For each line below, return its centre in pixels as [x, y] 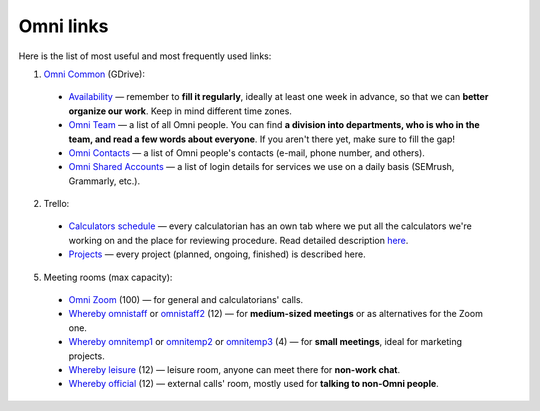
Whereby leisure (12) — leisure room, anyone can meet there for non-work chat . [234, 369]
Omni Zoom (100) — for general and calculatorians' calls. [186, 300]
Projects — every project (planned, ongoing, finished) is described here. [217, 254]
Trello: [56, 204]
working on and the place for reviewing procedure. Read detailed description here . [238, 240]
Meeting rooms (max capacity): [108, 277]
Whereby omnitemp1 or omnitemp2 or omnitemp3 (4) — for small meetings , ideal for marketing [265, 342]
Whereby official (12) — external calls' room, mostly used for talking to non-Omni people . [253, 384]
